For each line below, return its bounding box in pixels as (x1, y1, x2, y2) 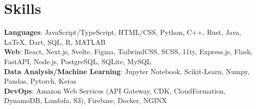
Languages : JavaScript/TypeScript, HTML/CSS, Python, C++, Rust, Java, (4, 27, 242, 37)
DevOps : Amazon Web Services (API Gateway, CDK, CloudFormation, (4, 85, 226, 96)
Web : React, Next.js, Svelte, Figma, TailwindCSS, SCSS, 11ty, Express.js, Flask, (4, 46, 253, 57)
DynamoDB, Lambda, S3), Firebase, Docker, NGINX (4, 95, 167, 106)
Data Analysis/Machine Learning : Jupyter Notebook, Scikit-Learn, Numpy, (4, 66, 250, 76)
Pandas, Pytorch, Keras (4, 76, 76, 86)
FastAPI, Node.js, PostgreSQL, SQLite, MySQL (4, 56, 151, 66)
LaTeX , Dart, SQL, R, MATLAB (4, 36, 106, 47)
